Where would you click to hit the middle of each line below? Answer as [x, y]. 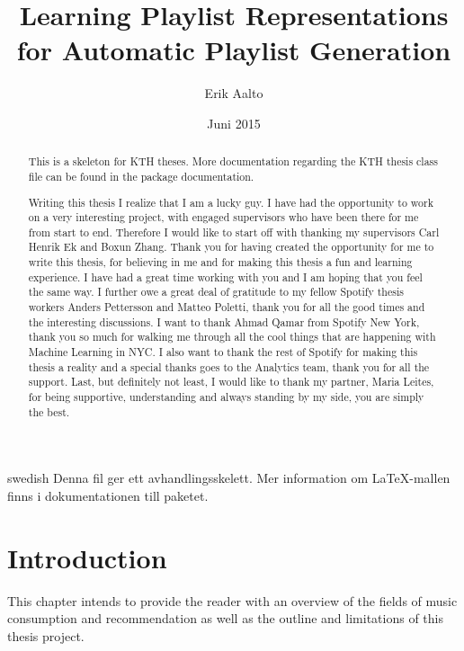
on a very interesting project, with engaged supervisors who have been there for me [223, 217]
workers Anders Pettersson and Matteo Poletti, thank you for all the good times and [227, 307]
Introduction [87, 557]
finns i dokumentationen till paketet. [108, 495]
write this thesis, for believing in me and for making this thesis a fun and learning [220, 262]
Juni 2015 [234, 123]
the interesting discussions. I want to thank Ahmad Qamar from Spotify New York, [224, 321]
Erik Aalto [234, 93]
